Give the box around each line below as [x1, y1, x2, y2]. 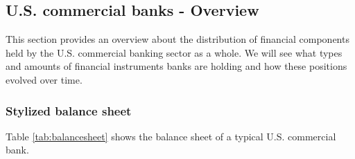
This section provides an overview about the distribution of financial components [6, 32, 349, 46]
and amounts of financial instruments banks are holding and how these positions [6, 59, 347, 73]
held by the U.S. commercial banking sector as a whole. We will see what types [6, 45, 343, 59]
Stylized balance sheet [6, 102, 132, 119]
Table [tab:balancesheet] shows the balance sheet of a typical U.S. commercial [6, 129, 336, 143]
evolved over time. [6, 72, 83, 86]
